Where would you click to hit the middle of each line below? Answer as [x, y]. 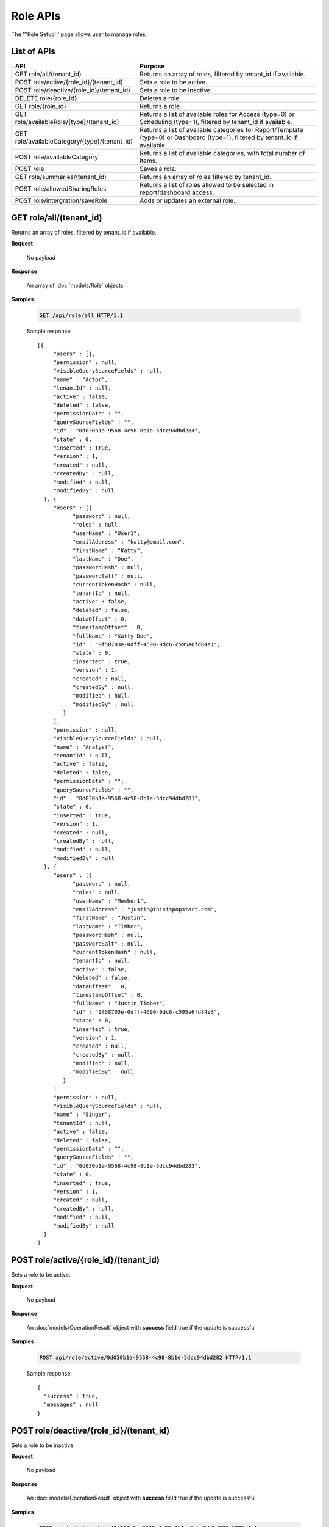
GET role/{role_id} [41, 106]
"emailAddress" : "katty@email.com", [129, 542]
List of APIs [34, 52]
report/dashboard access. [177, 192]
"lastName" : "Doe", [103, 559]
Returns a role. [161, 106]
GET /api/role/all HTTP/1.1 [81, 315]
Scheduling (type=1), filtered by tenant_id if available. [216, 122]
